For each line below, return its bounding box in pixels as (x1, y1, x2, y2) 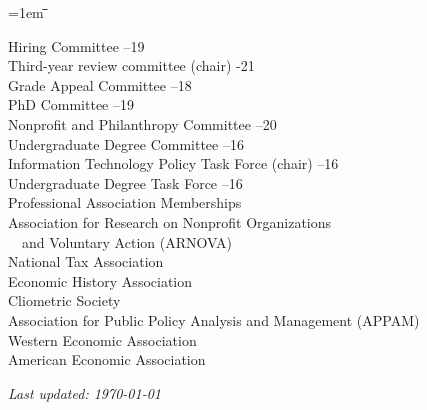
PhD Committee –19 (8, 94, 134, 115)
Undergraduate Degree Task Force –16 (8, 172, 243, 193)
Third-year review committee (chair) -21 (8, 55, 255, 76)
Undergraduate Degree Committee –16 (8, 133, 244, 154)
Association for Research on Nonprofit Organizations (8, 211, 332, 232)
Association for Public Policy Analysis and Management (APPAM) (8, 309, 420, 330)
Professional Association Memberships (8, 192, 242, 213)
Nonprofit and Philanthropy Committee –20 (8, 113, 277, 134)
